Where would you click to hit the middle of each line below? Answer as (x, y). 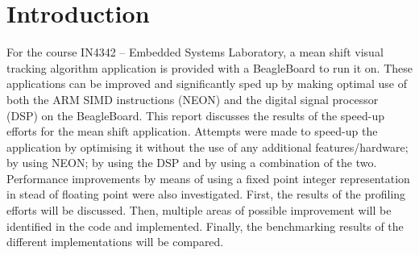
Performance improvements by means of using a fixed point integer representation (208, 178)
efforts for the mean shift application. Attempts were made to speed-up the (192, 131)
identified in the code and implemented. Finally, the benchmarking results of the (205, 226)
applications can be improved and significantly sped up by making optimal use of (207, 84)
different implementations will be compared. (115, 242)
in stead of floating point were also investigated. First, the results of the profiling (206, 194)
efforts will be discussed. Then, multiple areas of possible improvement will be (199, 210)
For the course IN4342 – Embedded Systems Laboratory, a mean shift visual (195, 52)
